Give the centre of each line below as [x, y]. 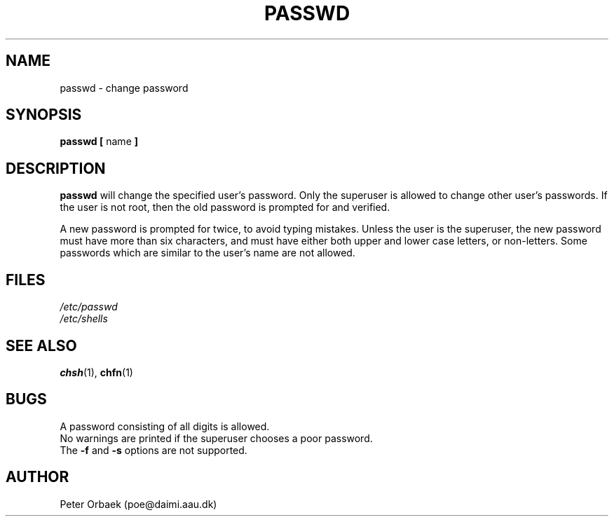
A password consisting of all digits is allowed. [165, 426]
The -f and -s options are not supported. [153, 450]
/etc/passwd [89, 307]
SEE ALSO [41, 345]
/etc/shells [84, 319]
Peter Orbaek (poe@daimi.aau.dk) [138, 504]
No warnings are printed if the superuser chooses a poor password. [216, 438]
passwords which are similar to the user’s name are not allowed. [207, 253]
